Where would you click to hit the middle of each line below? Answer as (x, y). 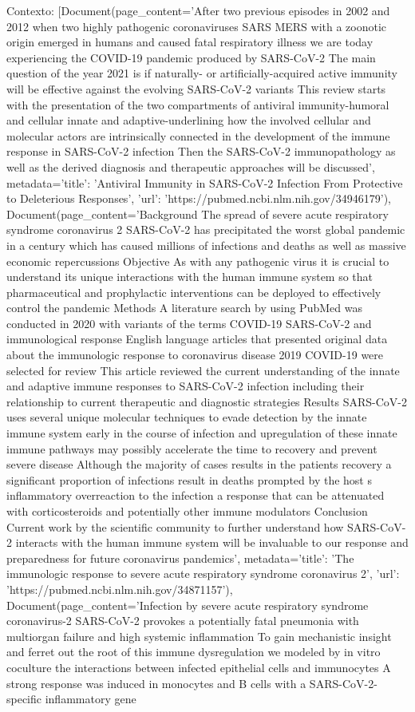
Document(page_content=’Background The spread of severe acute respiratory (198, 214)
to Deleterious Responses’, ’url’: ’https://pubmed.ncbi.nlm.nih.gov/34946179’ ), (199, 198)
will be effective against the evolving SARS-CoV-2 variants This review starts (196, 88)
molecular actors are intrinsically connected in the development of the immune (198, 135)
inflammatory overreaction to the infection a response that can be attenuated (196, 495)
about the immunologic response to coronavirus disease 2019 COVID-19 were (195, 355)
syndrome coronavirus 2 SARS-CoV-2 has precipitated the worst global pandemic (206, 229)
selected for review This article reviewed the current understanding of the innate (203, 370)
